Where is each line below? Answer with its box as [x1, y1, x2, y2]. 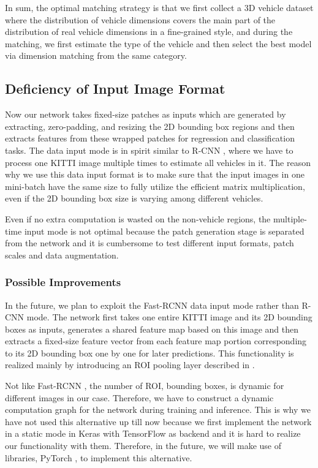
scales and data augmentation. [5, 248, 119, 261]
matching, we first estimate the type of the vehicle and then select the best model [5, 37, 312, 50]
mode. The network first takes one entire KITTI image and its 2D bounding [26, 311, 312, 323]
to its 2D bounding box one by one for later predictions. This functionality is [5, 346, 294, 359]
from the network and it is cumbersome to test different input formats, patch [5, 236, 294, 249]
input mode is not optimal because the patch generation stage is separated [24, 224, 305, 237]
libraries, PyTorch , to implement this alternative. [5, 451, 192, 464]
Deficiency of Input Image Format [5, 79, 225, 98]
